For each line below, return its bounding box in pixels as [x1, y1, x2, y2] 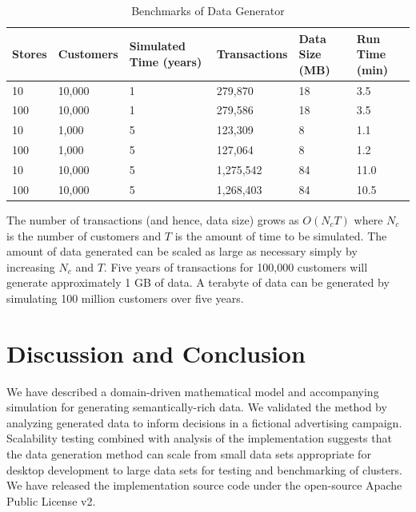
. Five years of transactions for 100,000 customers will [103, 258, 368, 275]
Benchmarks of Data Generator [131, 2, 285, 18]
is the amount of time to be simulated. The [174, 227, 387, 244]
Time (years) [129, 53, 202, 69]
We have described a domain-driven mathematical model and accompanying [6, 383, 379, 399]
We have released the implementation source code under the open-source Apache [6, 477, 402, 494]
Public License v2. [6, 492, 96, 509]
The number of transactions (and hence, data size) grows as [6, 211, 299, 228]
